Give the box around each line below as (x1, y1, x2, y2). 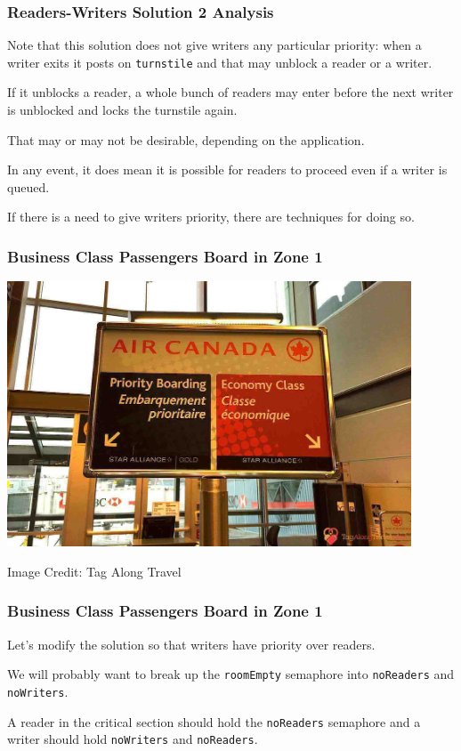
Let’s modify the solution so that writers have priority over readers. (7, 634, 376, 653)
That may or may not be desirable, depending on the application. (7, 130, 365, 149)
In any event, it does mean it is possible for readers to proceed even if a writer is (7, 160, 448, 179)
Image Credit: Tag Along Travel (7, 561, 182, 580)
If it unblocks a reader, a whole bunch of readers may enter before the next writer (7, 83, 454, 101)
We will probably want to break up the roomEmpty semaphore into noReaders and (7, 665, 455, 683)
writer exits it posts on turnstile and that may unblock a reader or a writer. (7, 52, 433, 71)
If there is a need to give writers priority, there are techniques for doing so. (7, 207, 415, 226)
